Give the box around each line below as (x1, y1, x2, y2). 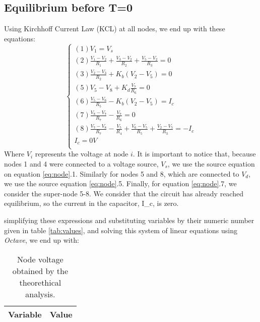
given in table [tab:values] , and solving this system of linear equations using (4, 225, 238, 235)
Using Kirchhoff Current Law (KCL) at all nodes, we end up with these (4, 23, 225, 34)
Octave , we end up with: (4, 235, 79, 245)
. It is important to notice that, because (133, 148, 256, 159)
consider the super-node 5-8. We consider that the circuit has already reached (4, 188, 243, 198)
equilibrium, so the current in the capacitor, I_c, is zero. (4, 198, 179, 208)
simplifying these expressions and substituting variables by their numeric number (4, 214, 254, 225)
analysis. (25, 288, 55, 300)
